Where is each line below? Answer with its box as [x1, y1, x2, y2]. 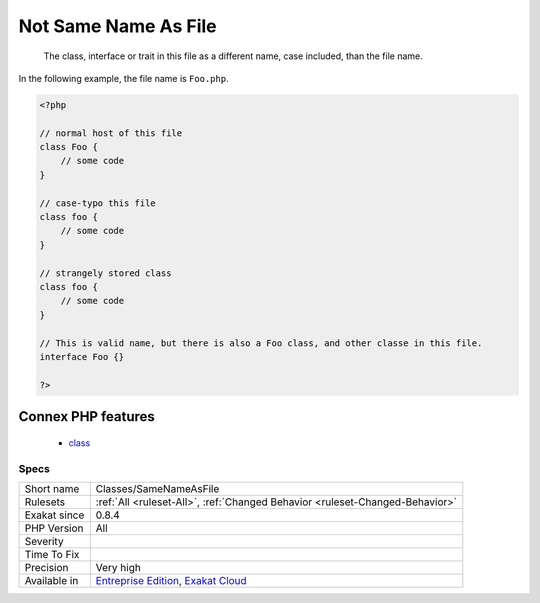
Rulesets [24, 495, 65, 509]
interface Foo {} [39, 351, 125, 362]
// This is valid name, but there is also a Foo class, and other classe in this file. [39, 337, 483, 349]
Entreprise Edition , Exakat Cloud [95, 573, 247, 587]
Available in [24, 573, 79, 587]
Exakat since [24, 508, 85, 522]
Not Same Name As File [18, 15, 217, 37]
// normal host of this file [39, 127, 183, 139]
